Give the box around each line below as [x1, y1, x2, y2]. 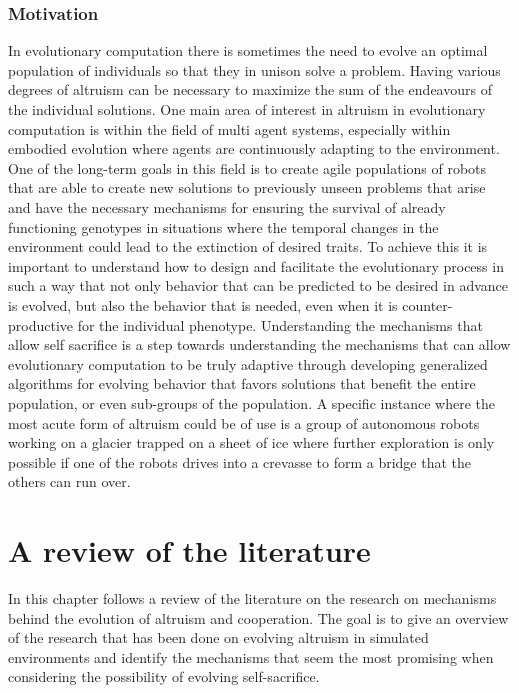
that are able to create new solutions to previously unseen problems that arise [8, 177, 486, 198]
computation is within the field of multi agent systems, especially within [8, 118, 451, 139]
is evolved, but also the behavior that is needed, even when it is [8, 294, 398, 315]
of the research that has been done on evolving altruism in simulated [8, 627, 429, 648]
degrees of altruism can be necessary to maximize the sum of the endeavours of [8, 79, 492, 100]
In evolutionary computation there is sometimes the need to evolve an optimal [8, 40, 488, 61]
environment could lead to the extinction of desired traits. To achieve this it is [8, 236, 488, 257]
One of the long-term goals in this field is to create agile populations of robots [8, 157, 487, 178]
